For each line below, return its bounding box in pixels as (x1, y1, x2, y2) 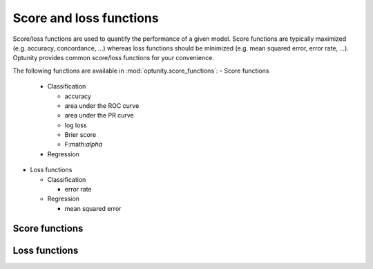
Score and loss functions (12, 10, 159, 26)
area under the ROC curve (64, 101, 140, 110)
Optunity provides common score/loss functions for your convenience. (12, 54, 214, 62)
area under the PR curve (64, 111, 134, 120)
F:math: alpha (64, 140, 103, 149)
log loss (64, 121, 87, 129)
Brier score (64, 131, 97, 139)
